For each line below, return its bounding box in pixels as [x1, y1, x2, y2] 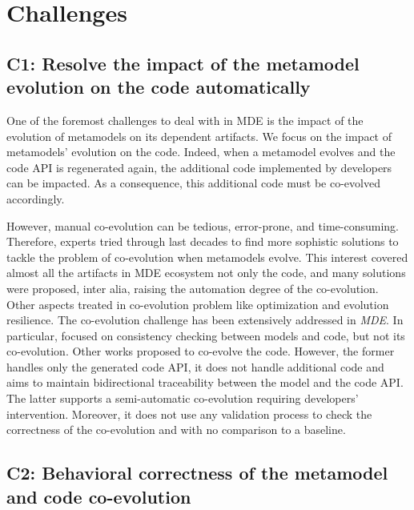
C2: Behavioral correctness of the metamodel [6, 460, 388, 485]
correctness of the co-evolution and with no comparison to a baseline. [6, 421, 346, 438]
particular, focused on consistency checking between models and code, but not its [6, 327, 405, 343]
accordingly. [6, 190, 65, 207]
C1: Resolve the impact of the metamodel [6, 50, 360, 75]
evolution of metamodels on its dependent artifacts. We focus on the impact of [6, 127, 392, 144]
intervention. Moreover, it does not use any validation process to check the [6, 405, 372, 422]
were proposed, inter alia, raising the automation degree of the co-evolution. [6, 279, 379, 296]
